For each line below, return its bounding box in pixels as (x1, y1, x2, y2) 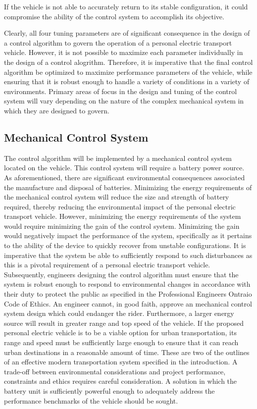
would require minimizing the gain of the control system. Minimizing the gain (4, 220, 240, 231)
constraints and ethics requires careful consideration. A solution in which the (4, 376, 237, 386)
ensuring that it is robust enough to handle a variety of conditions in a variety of (4, 76, 250, 87)
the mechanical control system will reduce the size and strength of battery (4, 192, 229, 202)
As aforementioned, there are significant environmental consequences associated (4, 172, 245, 182)
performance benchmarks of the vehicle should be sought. (4, 395, 178, 406)
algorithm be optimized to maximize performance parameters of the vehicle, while (4, 66, 253, 77)
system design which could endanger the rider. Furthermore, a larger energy (4, 308, 234, 318)
